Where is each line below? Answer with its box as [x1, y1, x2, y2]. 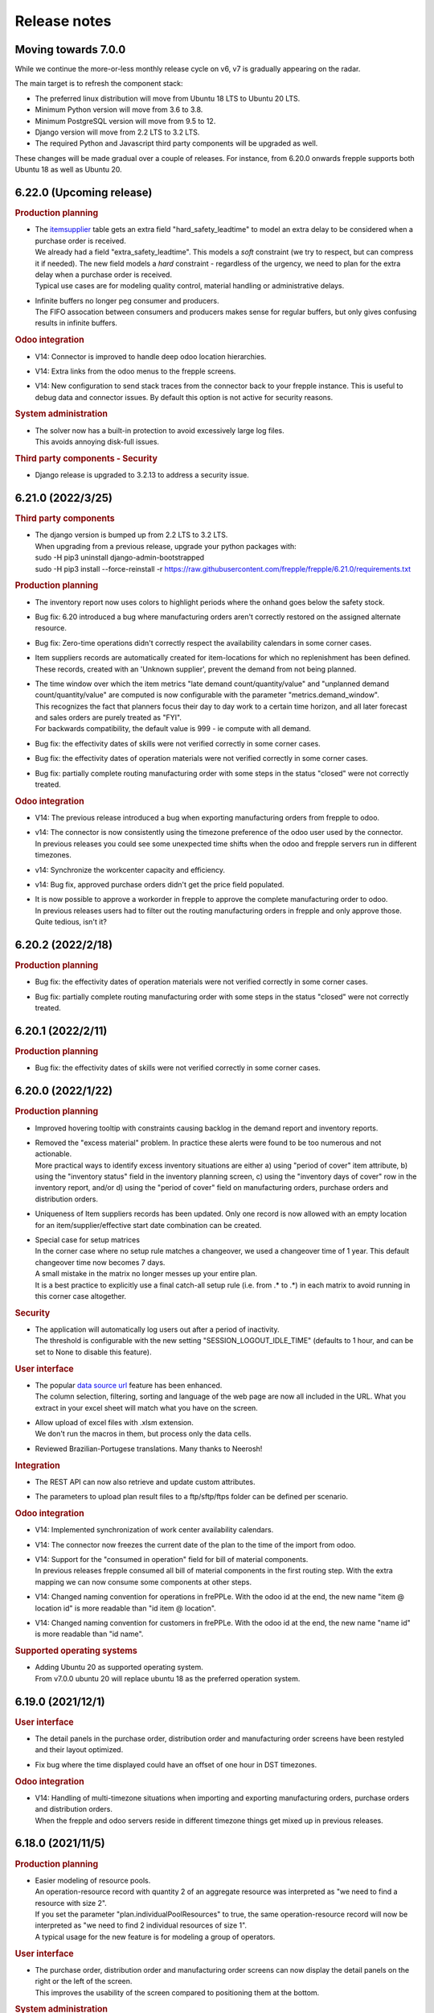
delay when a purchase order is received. [35, 270, 173, 279]
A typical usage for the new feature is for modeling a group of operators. [35, 1932, 276, 1941]
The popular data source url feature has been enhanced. [35, 1380, 223, 1390]
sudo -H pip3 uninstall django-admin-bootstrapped [35, 552, 205, 563]
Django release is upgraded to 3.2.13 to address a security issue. [35, 470, 249, 480]
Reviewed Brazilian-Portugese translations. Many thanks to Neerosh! [35, 1444, 263, 1453]
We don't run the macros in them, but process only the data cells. [35, 1429, 252, 1439]
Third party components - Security [14, 453, 158, 464]
